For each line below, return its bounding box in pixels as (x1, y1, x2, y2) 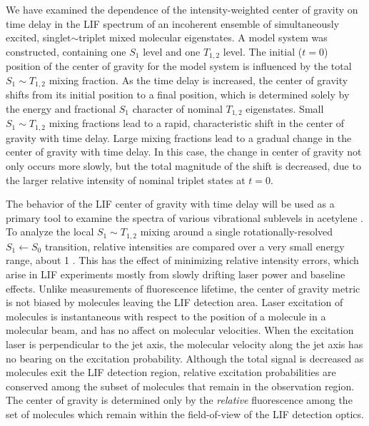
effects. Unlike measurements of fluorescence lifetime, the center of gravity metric (6, 280, 360, 295)
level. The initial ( (223, 44, 303, 59)
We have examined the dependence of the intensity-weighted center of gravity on (6, 2, 358, 16)
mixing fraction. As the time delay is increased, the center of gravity (49, 72, 348, 87)
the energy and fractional (6, 101, 116, 116)
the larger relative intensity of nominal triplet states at (6, 172, 246, 187)
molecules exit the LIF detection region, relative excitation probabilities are (6, 365, 336, 380)
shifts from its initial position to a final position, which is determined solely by (6, 87, 350, 102)
